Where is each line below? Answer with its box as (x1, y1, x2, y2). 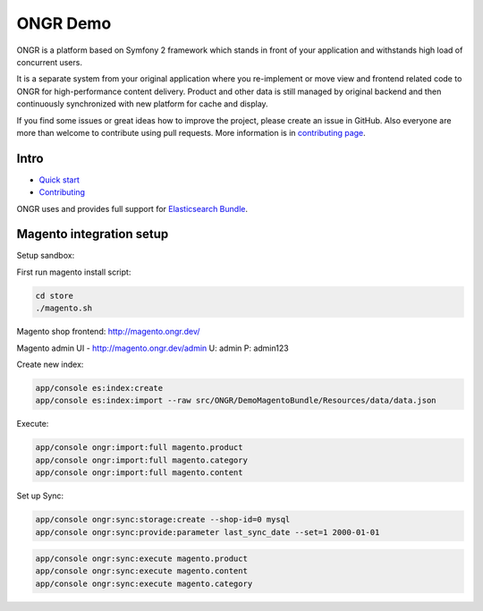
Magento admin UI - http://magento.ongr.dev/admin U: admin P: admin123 (16, 343, 290, 353)
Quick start (38, 174, 80, 185)
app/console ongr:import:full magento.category (35, 454, 248, 465)
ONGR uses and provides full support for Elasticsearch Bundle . (16, 203, 248, 214)
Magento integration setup (16, 226, 169, 242)
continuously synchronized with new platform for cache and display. (16, 98, 268, 109)
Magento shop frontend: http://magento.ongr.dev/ (16, 327, 200, 337)
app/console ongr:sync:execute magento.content (35, 566, 248, 576)
